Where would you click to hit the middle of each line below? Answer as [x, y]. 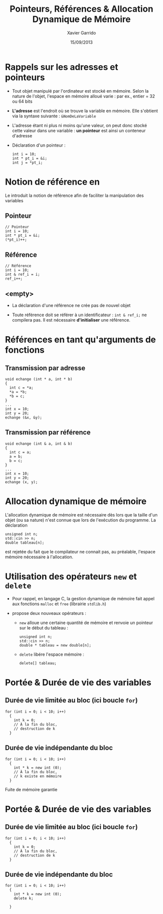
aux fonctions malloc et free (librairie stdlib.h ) [59, 604]
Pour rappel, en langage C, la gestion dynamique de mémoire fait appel [83, 598]
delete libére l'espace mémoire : [52, 654]
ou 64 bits [22, 101]
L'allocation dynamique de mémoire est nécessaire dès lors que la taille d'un [81, 514]
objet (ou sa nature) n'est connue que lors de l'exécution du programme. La [81, 520]
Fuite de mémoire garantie [31, 789]
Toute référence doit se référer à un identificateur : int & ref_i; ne [79, 315]
